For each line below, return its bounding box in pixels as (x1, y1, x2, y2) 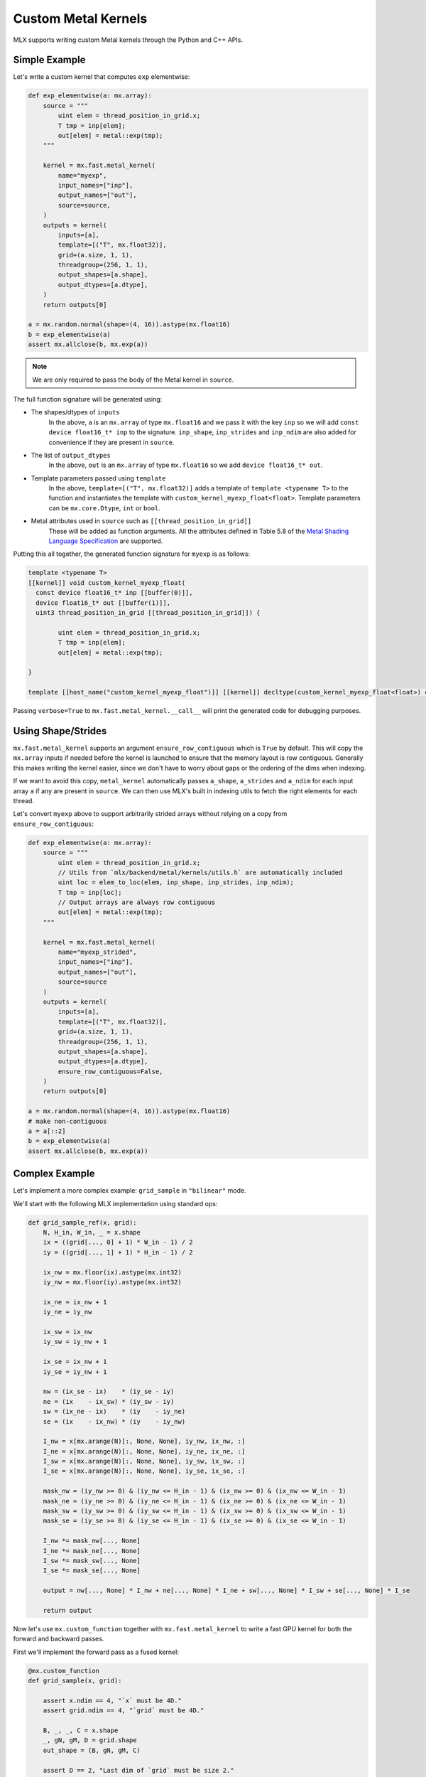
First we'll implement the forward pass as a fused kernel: (13, 1648, 179, 1656)
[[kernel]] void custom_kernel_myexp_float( (28, 579, 186, 586)
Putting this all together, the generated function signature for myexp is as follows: (13, 549, 251, 558)
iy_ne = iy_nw (43, 1308, 92, 1316)
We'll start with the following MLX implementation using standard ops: (13, 1199, 218, 1208)
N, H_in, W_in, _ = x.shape (43, 1228, 141, 1237)
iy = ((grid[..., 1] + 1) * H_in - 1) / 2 (43, 1248, 193, 1256)
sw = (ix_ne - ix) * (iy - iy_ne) (43, 1407, 186, 1416)
